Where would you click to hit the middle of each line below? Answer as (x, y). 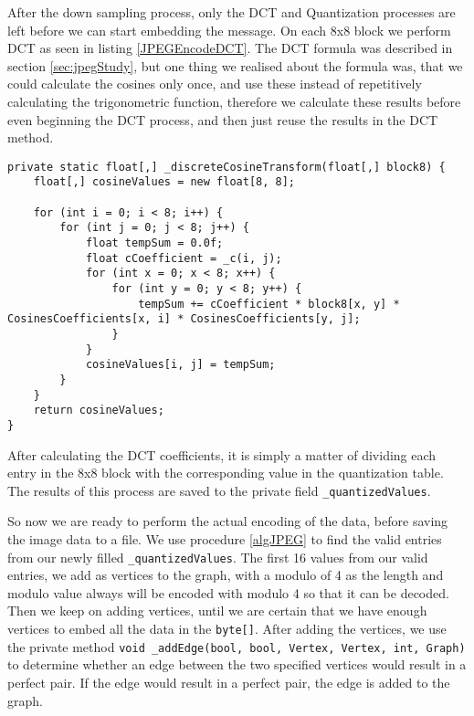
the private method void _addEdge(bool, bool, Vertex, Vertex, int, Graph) (237, 646)
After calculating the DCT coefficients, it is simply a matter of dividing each (222, 454)
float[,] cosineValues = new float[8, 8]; (164, 182)
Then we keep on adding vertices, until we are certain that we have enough (217, 611)
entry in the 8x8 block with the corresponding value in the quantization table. (226, 473)
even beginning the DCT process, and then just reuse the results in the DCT (223, 119)
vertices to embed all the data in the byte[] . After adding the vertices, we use (227, 629)
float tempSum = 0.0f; (154, 243)
